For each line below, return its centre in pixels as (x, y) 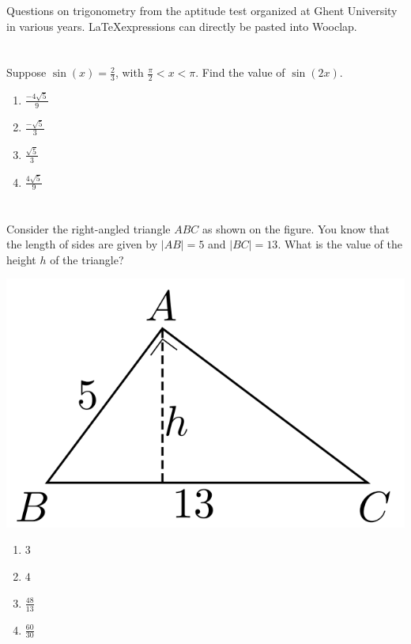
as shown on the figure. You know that (296, 228)
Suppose (26, 72)
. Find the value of (240, 72)
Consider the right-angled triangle (89, 228)
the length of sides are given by (82, 244)
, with (129, 72)
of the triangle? (87, 259)
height (21, 259)
